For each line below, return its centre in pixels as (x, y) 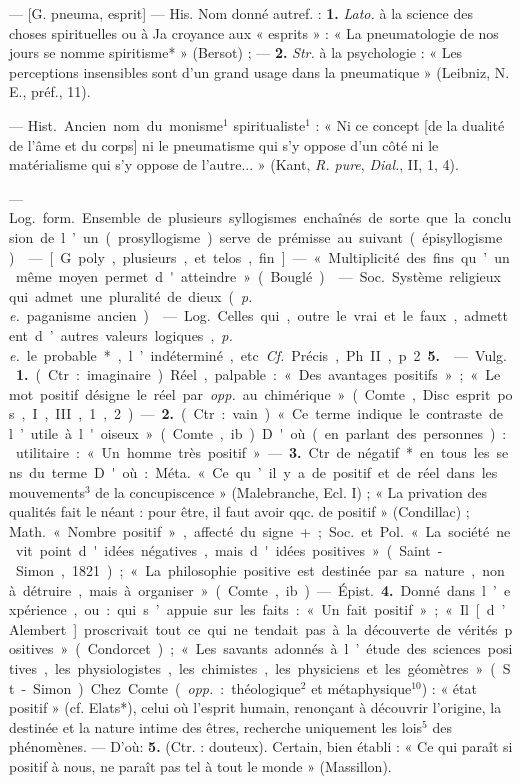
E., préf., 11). (50, 91)
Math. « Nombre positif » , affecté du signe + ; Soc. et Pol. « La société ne (260, 530)
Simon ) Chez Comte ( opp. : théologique (167, 687)
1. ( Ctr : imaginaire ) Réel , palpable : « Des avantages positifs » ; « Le (258, 374)
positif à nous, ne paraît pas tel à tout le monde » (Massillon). (200, 765)
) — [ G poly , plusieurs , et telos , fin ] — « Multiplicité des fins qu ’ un (259, 256)
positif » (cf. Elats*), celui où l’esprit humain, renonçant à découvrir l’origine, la (255, 707)
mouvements (47, 491)
